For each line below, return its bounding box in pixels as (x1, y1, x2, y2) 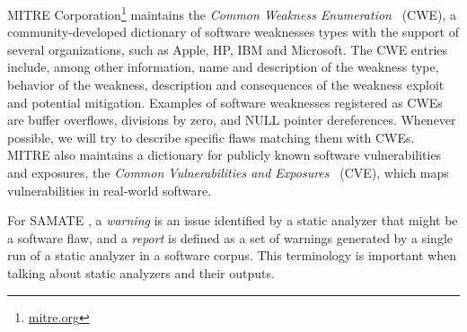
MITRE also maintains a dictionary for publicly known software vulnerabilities (7, 145, 442, 164)
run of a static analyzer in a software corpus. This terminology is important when (7, 246, 456, 265)
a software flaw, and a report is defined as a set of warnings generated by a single (7, 228, 453, 247)
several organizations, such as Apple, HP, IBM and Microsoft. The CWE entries (7, 39, 448, 58)
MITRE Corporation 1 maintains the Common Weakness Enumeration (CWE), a (7, 3, 457, 23)
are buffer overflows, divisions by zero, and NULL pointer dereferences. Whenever (7, 110, 456, 129)
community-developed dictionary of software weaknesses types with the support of (7, 22, 460, 41)
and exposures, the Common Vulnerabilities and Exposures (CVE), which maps (7, 163, 449, 181)
